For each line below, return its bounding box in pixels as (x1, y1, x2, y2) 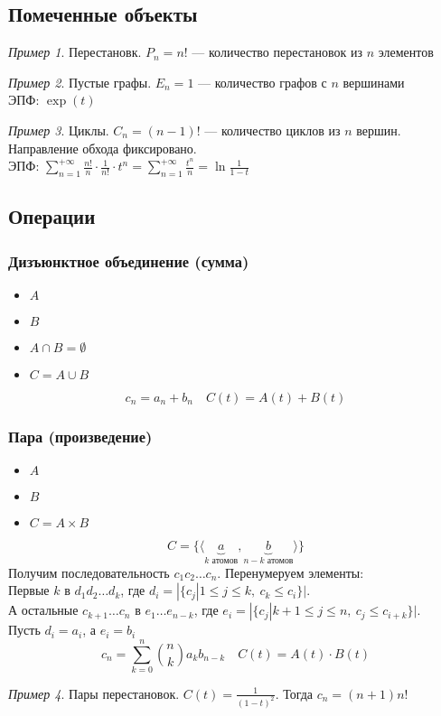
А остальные (8, 600, 79, 619)
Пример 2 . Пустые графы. (8, 72, 152, 91)
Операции (8, 202, 96, 230)
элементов (378, 42, 434, 61)
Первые (8, 581, 50, 600)
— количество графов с (198, 72, 327, 91)
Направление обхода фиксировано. (8, 138, 197, 157)
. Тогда (275, 683, 314, 702)
